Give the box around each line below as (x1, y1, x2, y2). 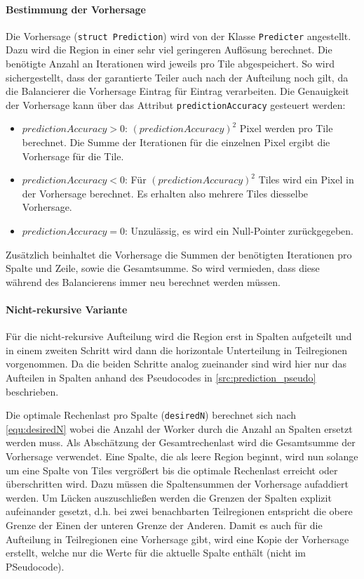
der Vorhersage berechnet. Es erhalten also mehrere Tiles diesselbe (22, 186, 309, 200)
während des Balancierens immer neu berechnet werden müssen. (6, 274, 281, 289)
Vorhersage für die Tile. (22, 148, 124, 163)
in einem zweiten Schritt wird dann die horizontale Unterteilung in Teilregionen (6, 342, 348, 357)
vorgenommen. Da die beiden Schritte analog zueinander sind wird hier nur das (6, 356, 346, 371)
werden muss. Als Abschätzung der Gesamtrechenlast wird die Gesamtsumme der (6, 435, 356, 450)
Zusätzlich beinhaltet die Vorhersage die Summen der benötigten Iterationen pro (6, 247, 352, 261)
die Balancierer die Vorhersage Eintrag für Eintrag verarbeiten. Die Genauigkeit (6, 84, 349, 98)
